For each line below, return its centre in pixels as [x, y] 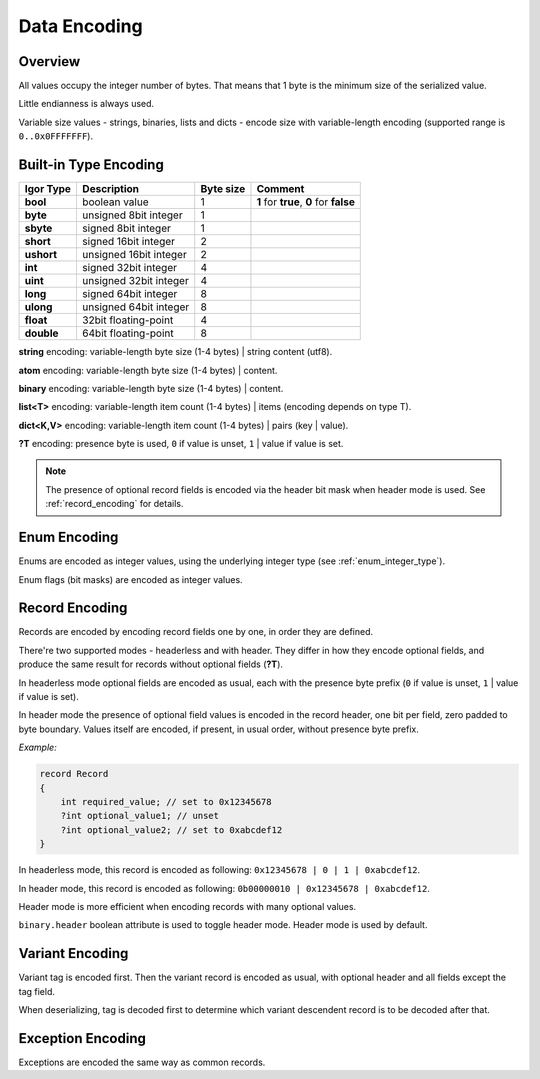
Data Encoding [81, 26]
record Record [74, 774]
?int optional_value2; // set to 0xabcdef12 [171, 829]
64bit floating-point [127, 333]
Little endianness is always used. [86, 104]
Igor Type [48, 189]
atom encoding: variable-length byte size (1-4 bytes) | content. [148, 370]
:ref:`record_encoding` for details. [114, 504]
